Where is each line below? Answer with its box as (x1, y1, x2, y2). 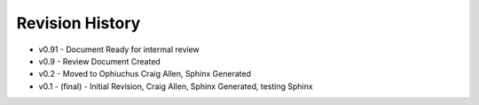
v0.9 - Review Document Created (38, 56, 161, 66)
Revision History (16, 13, 141, 33)
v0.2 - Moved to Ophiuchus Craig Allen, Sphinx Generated (38, 69, 252, 79)
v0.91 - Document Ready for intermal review (38, 44, 200, 55)
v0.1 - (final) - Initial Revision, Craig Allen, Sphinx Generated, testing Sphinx (38, 80, 314, 92)
